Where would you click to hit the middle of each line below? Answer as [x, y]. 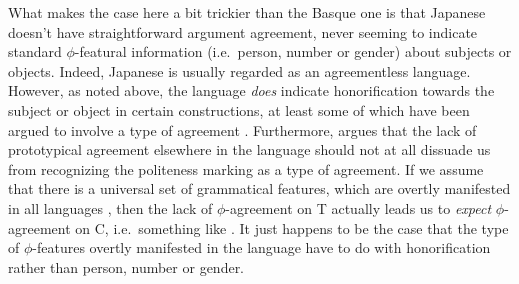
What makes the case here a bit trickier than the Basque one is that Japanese [247, 12]
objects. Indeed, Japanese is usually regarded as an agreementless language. [239, 70]
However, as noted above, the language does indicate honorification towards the [251, 90]
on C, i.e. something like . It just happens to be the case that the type [292, 227]
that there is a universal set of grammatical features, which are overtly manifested [259, 188]
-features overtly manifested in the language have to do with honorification [261, 247]
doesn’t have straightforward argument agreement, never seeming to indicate [243, 31]
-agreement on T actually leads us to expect [358, 207]
